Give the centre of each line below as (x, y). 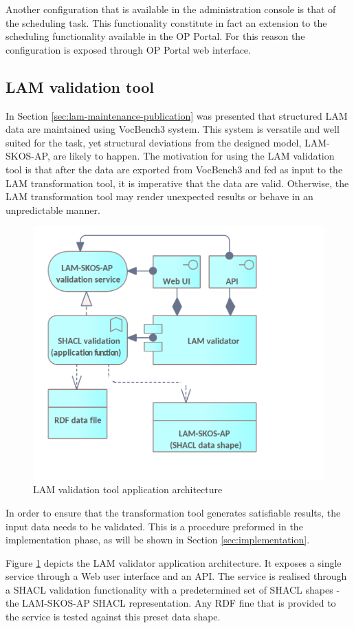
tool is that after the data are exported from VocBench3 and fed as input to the (174, 169)
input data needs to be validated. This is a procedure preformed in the (154, 526)
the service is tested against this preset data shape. (113, 617)
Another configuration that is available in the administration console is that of (171, 9)
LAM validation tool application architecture (128, 489)
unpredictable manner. (53, 209)
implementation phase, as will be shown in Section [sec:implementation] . (158, 540)
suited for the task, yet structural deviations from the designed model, (154, 142)
